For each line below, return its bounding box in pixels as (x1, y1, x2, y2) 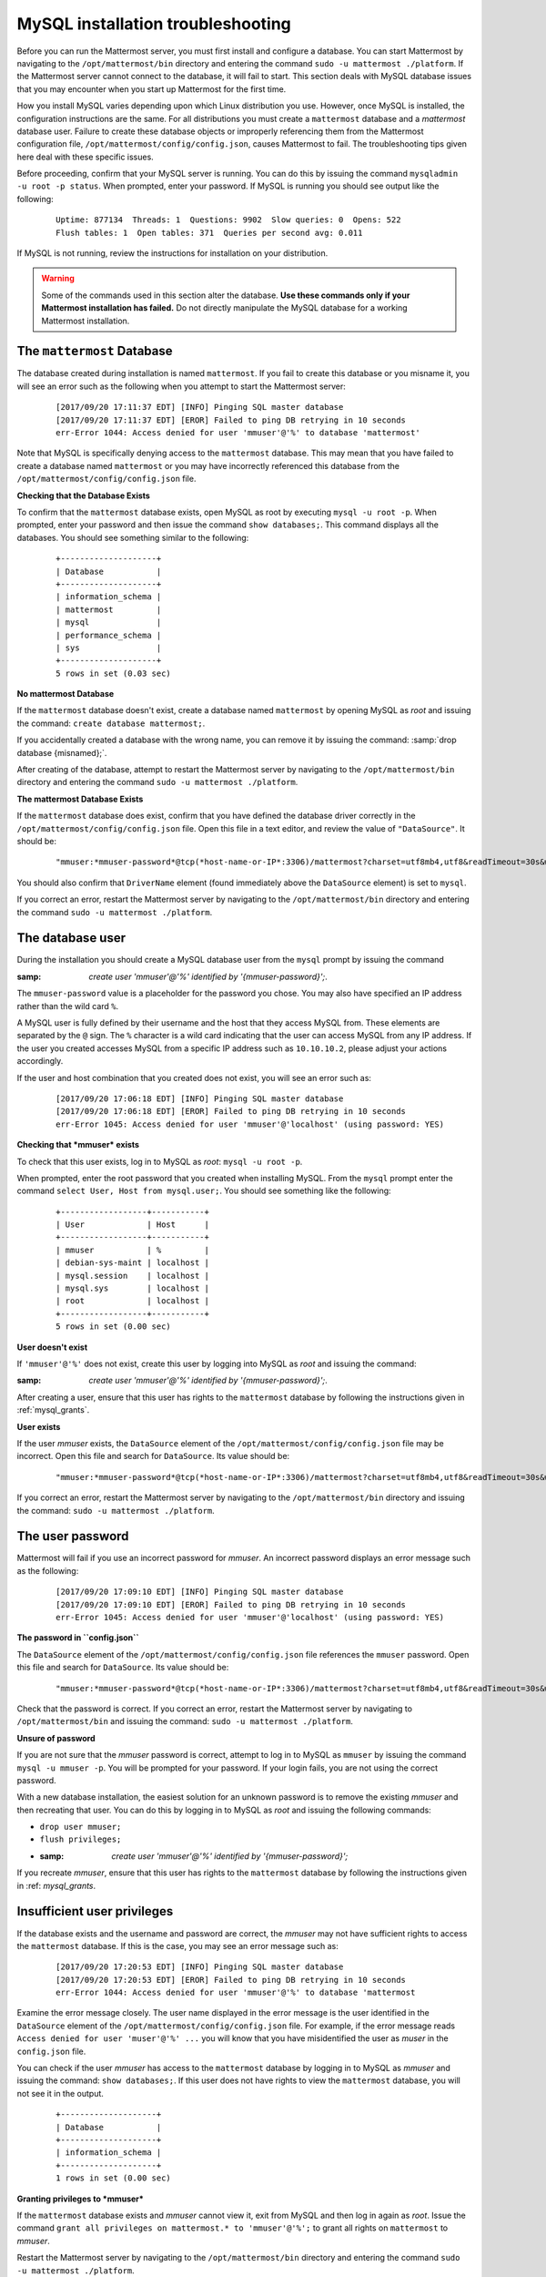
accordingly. (16, 1056, 64, 1067)
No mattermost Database (16, 689, 115, 699)
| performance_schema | (56, 629, 162, 640)
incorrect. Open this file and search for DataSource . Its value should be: (16, 1451, 290, 1462)
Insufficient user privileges (16, 1904, 174, 1919)
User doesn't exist (16, 1342, 88, 1353)
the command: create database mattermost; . (16, 718, 206, 729)
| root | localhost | (56, 1296, 209, 1306)
